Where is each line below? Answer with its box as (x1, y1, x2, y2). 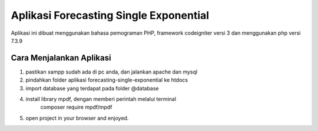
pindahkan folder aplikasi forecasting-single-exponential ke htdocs (25, 76, 188, 83)
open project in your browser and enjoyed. (25, 115, 129, 122)
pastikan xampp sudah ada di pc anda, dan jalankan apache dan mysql (25, 68, 197, 75)
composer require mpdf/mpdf (40, 103, 112, 111)
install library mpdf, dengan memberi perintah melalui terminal (25, 96, 177, 103)
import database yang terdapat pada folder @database (25, 85, 159, 92)
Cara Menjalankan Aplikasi (11, 53, 111, 63)
